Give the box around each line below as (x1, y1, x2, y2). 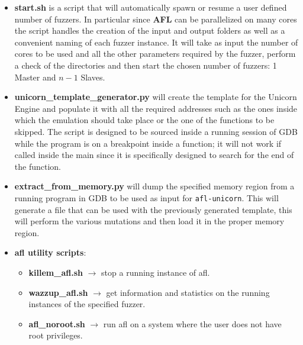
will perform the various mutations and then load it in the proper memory (14, 215, 285, 227)
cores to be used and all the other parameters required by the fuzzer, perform (14, 47, 296, 60)
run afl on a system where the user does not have (103, 317, 282, 330)
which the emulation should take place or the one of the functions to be (14, 114, 275, 126)
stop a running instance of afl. (101, 266, 210, 278)
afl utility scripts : (14, 246, 86, 259)
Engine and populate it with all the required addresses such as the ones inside (14, 102, 298, 114)
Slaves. (80, 70, 105, 83)
